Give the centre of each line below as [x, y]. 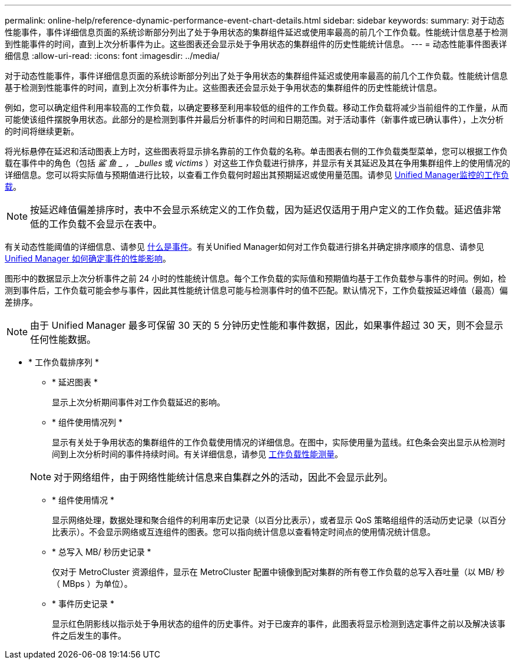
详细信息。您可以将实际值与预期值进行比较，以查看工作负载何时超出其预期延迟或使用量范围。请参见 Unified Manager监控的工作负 [257, 175]
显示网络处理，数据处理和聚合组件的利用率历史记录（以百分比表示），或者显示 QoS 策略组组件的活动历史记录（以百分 [279, 520]
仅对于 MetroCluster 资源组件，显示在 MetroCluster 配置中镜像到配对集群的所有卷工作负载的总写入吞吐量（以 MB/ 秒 [278, 572]
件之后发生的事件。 [89, 635]
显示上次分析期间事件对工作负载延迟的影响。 [138, 402]
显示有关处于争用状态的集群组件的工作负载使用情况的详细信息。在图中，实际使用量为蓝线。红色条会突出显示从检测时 [279, 442]
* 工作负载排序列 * [64, 362]
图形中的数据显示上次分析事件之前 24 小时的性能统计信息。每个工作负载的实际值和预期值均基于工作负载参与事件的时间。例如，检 [256, 278]
